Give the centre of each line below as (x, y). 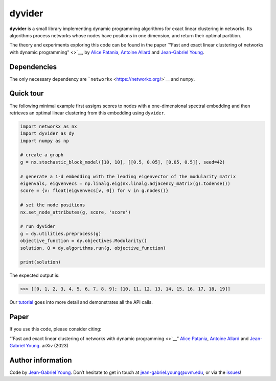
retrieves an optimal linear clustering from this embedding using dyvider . (87, 113)
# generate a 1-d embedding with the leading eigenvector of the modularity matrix (128, 176)
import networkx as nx (49, 126)
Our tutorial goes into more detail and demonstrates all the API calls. (81, 302)
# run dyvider (38, 227)
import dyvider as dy (47, 134)
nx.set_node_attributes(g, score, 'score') (76, 212)
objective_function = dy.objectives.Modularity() (84, 241)
